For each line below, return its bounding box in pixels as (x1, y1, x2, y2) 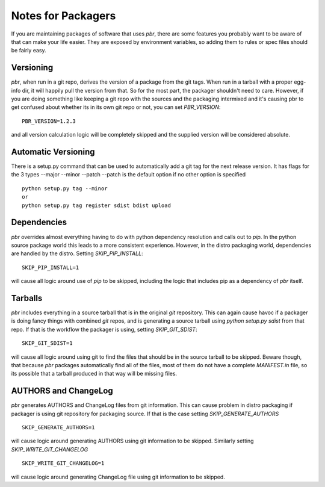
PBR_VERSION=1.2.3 (22, 117, 76, 125)
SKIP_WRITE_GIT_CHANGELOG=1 (22, 460, 105, 467)
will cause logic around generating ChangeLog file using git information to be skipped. (11, 473, 225, 480)
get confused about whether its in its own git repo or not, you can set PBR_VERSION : (11, 104, 221, 111)
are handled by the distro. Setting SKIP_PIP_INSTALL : (11, 250, 143, 257)
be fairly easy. (11, 47, 46, 54)
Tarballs (11, 293, 43, 303)
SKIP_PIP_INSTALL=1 (22, 264, 79, 271)
